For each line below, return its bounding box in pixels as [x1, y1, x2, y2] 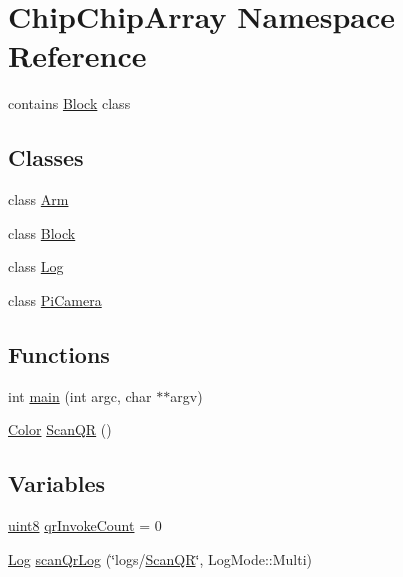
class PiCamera [8, 289, 102, 310]
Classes [8, 142, 84, 173]
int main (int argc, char [8, 385, 152, 406]
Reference [8, 35, 147, 76]
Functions [8, 338, 110, 369]
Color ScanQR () [8, 419, 112, 440]
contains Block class [8, 93, 131, 114]
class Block [8, 222, 76, 243]
